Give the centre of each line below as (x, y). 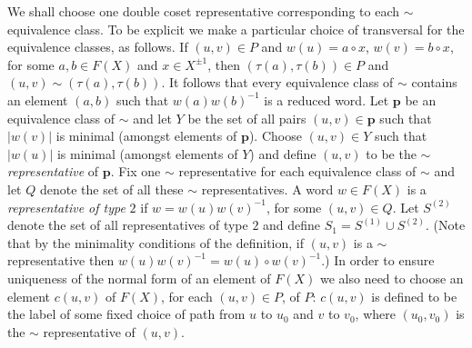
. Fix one (136, 171)
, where (375, 314)
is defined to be (414, 296)
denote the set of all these (111, 189)
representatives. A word (267, 189)
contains (434, 82)
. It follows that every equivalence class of (277, 82)
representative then (61, 260)
